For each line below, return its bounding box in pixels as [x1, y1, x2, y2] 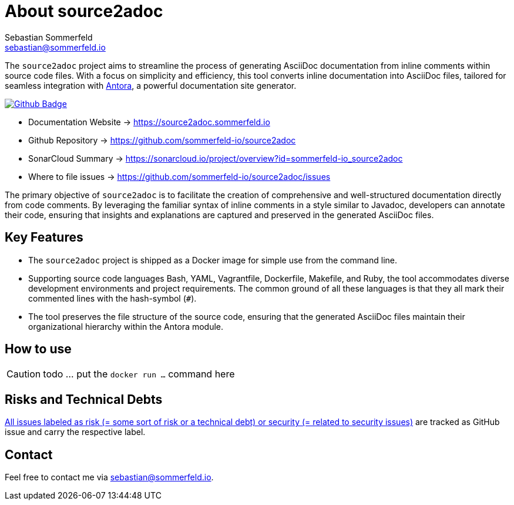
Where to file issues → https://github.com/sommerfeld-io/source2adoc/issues [28, 171, 331, 182]
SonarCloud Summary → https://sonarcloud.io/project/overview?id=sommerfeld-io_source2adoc [28, 153, 403, 163]
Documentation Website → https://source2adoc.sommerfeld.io [28, 116, 270, 127]
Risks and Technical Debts [5, 392, 163, 407]
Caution [6, 368, 41, 380]
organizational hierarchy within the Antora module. [28, 321, 224, 332]
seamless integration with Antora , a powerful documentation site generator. [5, 80, 297, 91]
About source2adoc [5, 1, 163, 21]
